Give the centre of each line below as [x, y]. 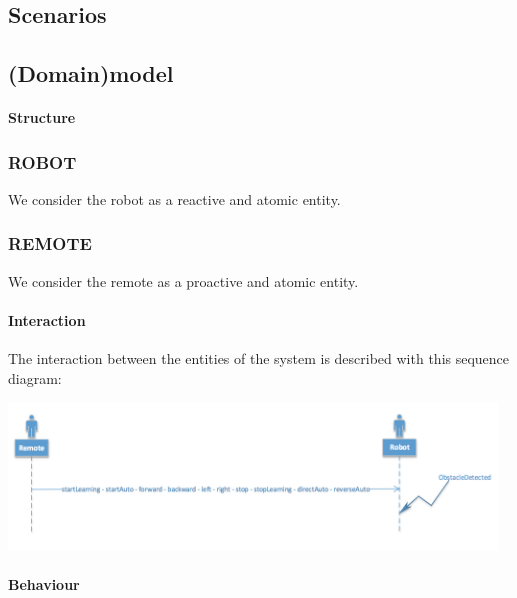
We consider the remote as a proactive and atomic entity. [183, 280]
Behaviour [44, 584]
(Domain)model [91, 73]
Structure [42, 117]
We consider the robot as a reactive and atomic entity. [174, 198]
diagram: [35, 377]
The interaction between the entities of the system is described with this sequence [259, 358]
